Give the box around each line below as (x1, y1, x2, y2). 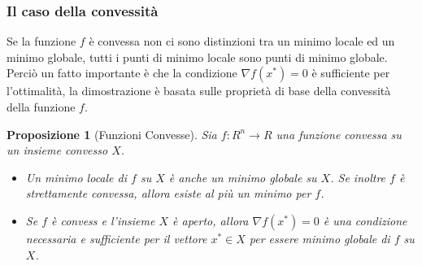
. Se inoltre (330, 168, 386, 185)
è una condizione (323, 211, 407, 229)
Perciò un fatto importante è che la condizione (7, 64, 237, 81)
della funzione (7, 98, 76, 115)
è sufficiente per (311, 64, 390, 81)
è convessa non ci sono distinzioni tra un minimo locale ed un (89, 33, 395, 50)
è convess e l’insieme (51, 211, 155, 229)
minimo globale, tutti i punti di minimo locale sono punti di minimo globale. (7, 48, 388, 65)
